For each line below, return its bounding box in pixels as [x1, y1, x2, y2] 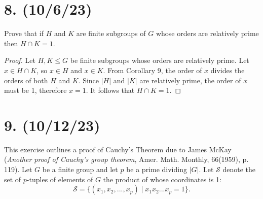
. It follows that [86, 85, 135, 95]
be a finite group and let [42, 164, 118, 174]
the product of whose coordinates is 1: [103, 174, 221, 184]
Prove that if [4, 28, 44, 39]
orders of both [4, 75, 48, 85]
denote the [222, 164, 256, 174]
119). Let [4, 164, 32, 174]
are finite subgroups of [76, 28, 146, 39]
